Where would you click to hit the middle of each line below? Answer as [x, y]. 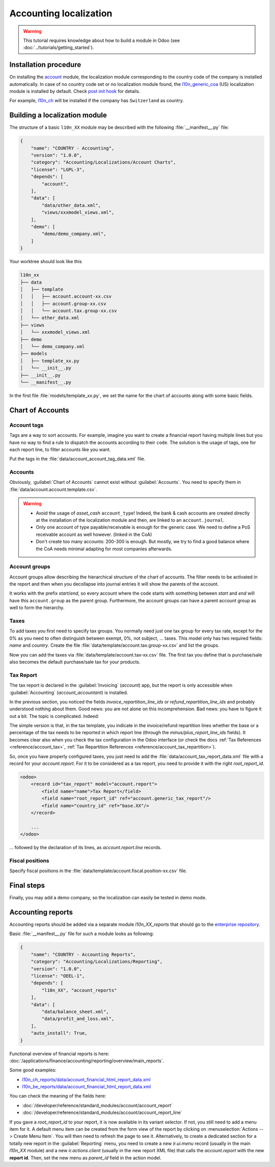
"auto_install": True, [59, 1033]
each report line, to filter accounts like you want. [60, 449]
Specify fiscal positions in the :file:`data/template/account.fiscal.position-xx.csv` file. [98, 871]
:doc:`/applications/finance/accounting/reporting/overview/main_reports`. [87, 1061]
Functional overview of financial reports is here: [59, 1054]
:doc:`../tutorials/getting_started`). [59, 48]
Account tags [26, 425]
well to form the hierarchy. [37, 608]
